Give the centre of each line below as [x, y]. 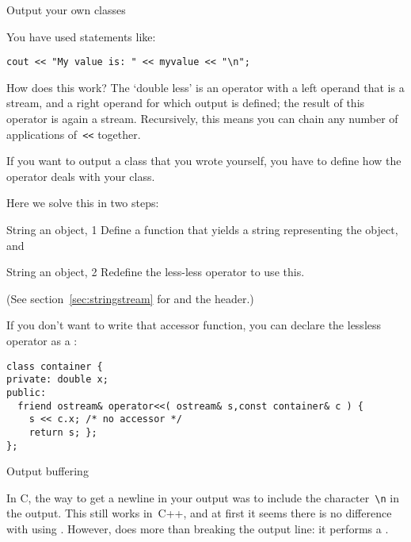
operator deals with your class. [81, 176]
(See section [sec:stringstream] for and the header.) [130, 298]
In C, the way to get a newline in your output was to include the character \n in [203, 497]
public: [27, 392]
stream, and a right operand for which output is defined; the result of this [186, 103]
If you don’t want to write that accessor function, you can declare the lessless [194, 325]
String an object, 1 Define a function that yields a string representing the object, [202, 230]
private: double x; [57, 380]
